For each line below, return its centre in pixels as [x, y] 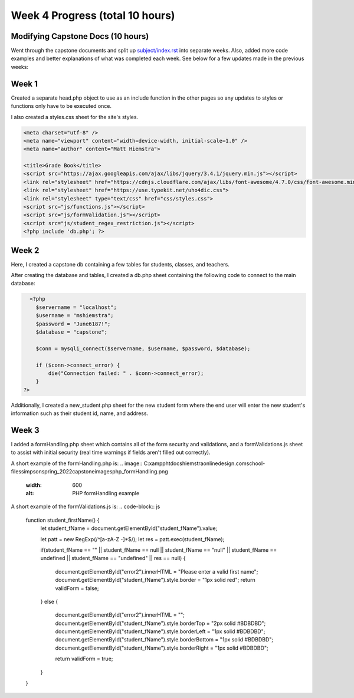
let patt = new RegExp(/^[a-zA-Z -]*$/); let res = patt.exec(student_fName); [132, 539]
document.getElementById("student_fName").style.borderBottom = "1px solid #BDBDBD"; [164, 640]
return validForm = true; [84, 659]
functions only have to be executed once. [61, 106]
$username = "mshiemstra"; [75, 316]
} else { [49, 601]
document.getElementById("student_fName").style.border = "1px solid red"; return [155, 580]
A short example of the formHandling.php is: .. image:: [77, 463]
